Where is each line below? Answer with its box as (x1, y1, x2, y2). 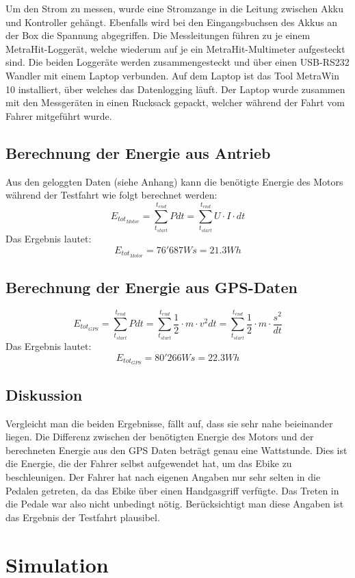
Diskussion (5, 384, 83, 405)
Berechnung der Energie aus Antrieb (5, 142, 271, 163)
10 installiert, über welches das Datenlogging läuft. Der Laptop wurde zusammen (5, 81, 345, 96)
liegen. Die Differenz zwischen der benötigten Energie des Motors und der (5, 429, 314, 444)
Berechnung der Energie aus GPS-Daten (5, 276, 298, 297)
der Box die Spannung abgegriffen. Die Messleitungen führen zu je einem (5, 28, 311, 42)
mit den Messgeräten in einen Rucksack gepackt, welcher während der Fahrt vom (5, 95, 345, 110)
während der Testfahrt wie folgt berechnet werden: (5, 188, 218, 202)
